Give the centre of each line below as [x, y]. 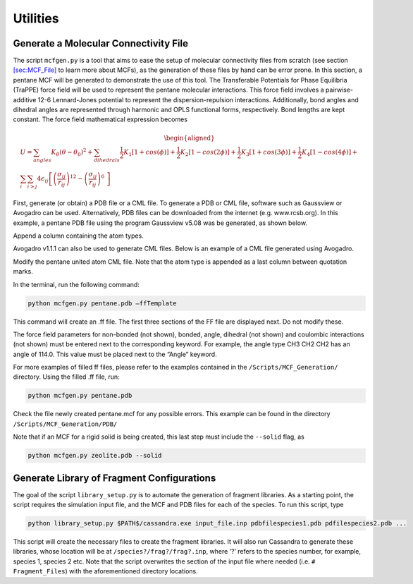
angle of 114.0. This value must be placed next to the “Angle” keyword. [115, 354]
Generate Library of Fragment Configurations [115, 478]
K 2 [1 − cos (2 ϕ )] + [208, 153]
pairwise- [339, 90]
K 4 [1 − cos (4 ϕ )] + [330, 153]
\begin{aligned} [189, 138]
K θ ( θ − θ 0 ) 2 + [72, 152]
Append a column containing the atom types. [78, 236]
